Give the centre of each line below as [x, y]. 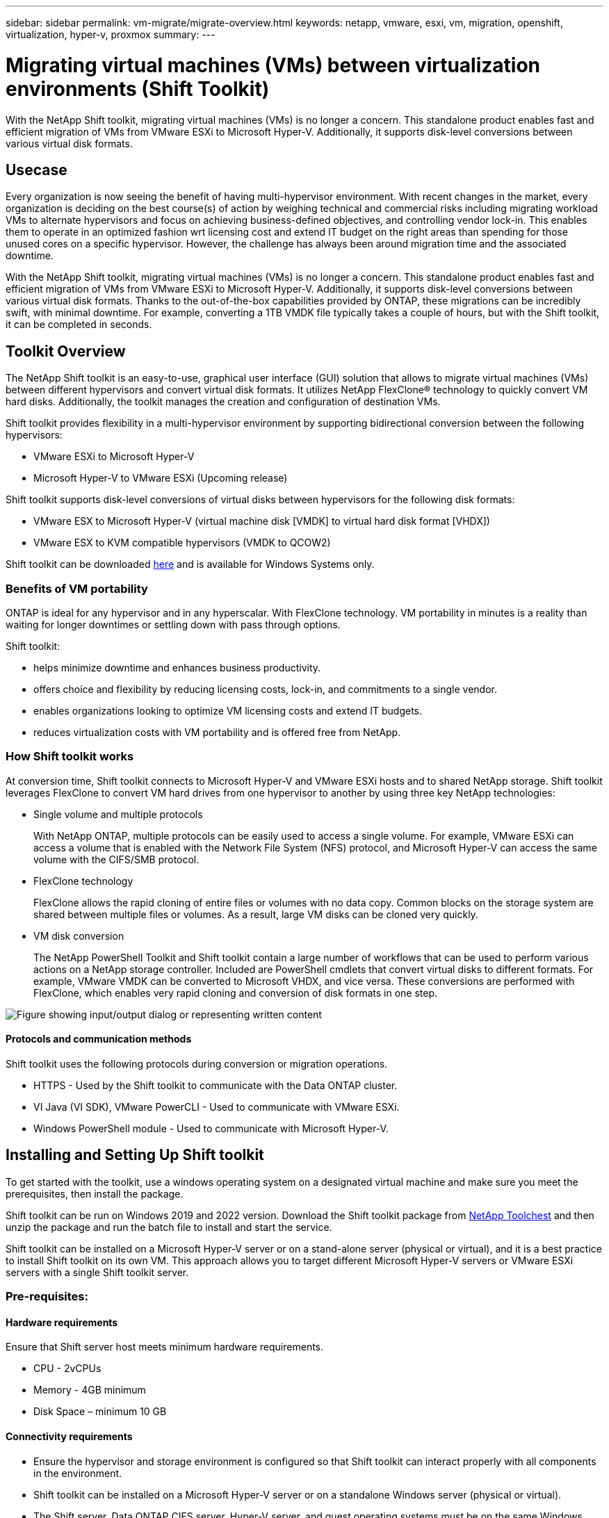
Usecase [36, 170]
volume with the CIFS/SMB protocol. [116, 859]
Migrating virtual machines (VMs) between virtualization [273, 65]
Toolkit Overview [66, 351]
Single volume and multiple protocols [118, 814]
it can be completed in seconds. [79, 325]
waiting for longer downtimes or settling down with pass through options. [173, 624]
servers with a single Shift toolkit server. [97, 1272]
